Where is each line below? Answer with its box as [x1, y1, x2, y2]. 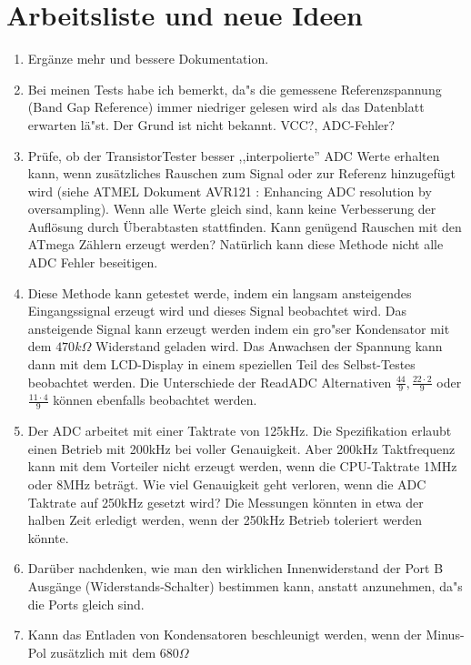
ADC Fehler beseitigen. [27, 253, 158, 272]
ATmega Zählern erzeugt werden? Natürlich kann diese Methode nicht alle [27, 235, 444, 254]
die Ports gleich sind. [27, 594, 145, 613]
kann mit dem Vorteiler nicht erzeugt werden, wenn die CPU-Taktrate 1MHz [27, 457, 457, 476]
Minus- [426, 625, 465, 644]
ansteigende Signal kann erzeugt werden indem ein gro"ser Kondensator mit [27, 318, 450, 338]
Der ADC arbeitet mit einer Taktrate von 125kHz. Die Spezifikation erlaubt [27, 421, 452, 440]
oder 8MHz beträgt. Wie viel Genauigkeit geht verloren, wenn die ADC [27, 475, 426, 494]
